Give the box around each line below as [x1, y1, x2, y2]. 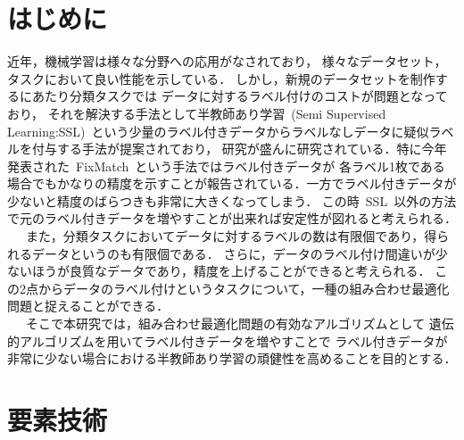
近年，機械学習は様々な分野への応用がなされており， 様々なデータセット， [7, 52, 447, 71]
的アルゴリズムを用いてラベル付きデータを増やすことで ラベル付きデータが [7, 331, 448, 350]
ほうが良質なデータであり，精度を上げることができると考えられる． [31, 262, 431, 280]
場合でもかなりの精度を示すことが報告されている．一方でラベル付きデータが [7, 174, 457, 193]
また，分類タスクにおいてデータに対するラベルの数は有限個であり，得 [25, 227, 437, 245]
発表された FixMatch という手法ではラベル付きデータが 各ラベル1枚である [7, 156, 445, 175]
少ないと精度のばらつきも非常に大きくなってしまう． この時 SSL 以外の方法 [7, 191, 457, 210]
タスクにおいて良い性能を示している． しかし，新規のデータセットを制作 [7, 69, 435, 87]
